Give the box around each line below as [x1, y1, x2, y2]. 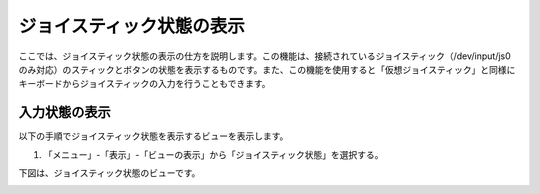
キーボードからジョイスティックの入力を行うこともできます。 [18, 78, 271, 90]
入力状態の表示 [18, 104, 111, 121]
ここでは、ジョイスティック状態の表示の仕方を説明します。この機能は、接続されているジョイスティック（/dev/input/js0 [18, 50, 512, 62]
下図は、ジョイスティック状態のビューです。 [18, 167, 201, 179]
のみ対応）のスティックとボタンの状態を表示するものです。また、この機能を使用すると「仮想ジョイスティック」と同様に [18, 63, 516, 75]
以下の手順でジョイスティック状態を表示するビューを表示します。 [18, 130, 289, 142]
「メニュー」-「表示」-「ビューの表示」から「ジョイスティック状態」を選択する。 [43, 148, 384, 160]
